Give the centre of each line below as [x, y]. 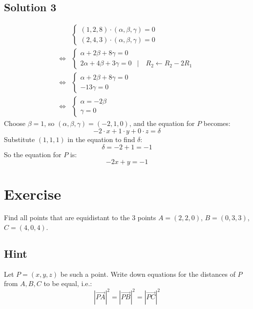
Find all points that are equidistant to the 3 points [80, 217]
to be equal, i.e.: [68, 283]
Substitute [20, 139]
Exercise [32, 194]
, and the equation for [162, 123]
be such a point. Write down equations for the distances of [148, 274]
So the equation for [33, 154]
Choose [15, 123]
